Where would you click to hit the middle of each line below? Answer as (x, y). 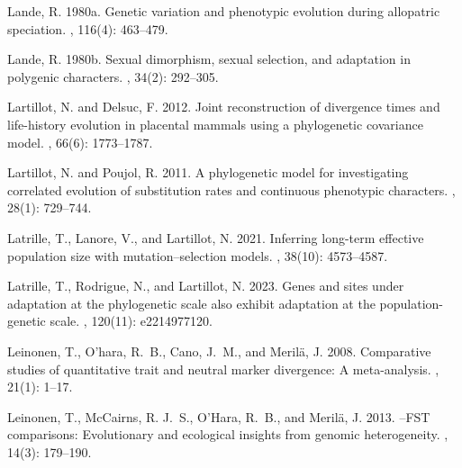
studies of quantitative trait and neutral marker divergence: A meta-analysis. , (223, 369)
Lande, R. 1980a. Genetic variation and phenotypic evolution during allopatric (224, 11)
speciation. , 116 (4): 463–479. (88, 28)
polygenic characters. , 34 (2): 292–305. (113, 76)
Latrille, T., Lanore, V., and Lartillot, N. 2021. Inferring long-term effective (216, 237)
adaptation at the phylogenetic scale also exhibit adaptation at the (191, 303)
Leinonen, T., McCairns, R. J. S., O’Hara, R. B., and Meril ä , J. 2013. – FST (219, 416)
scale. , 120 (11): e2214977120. (131, 321)
